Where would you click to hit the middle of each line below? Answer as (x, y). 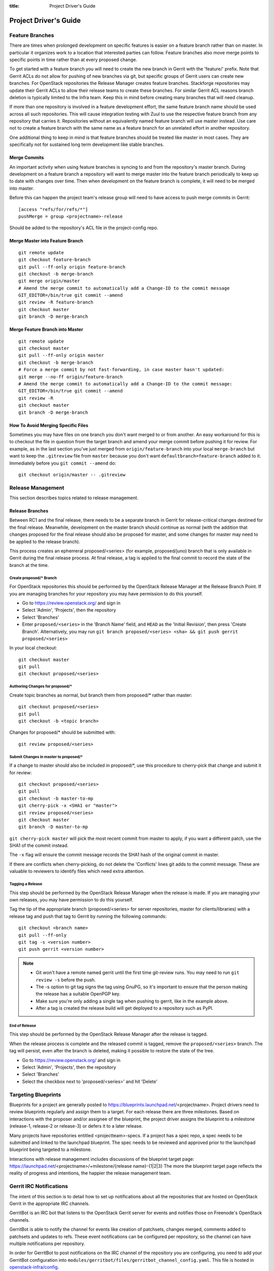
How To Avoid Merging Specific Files (49, 425)
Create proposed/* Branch (33, 578)
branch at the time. (29, 565)
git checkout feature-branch (55, 260)
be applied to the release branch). (45, 541)
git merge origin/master (49, 281)
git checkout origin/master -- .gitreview (72, 475)
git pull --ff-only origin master (61, 355)
